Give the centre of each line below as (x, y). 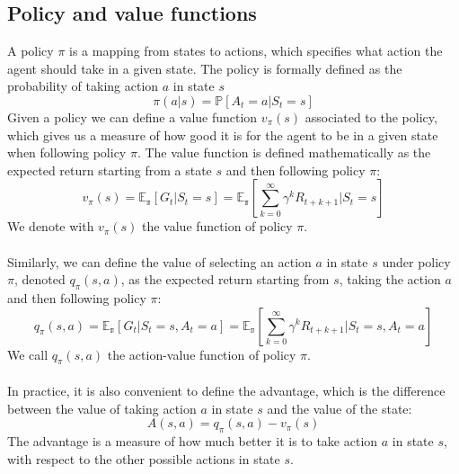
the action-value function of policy (202, 354)
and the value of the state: (340, 408)
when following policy (67, 152)
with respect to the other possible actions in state (144, 458)
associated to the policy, (371, 116)
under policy (416, 261)
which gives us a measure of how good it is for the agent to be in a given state (223, 134)
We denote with (51, 226)
